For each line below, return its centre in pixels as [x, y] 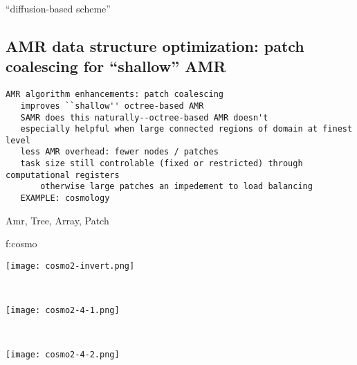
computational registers [63, 175]
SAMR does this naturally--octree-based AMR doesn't [144, 117]
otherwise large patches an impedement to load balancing [176, 187]
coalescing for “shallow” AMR [116, 66]
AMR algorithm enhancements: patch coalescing [115, 95]
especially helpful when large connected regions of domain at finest [186, 129]
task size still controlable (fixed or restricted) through [162, 164]
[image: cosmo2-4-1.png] [63, 311]
